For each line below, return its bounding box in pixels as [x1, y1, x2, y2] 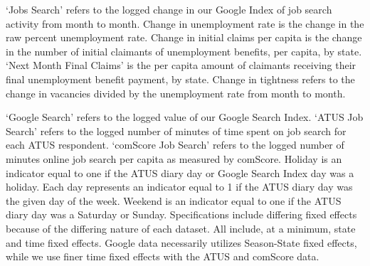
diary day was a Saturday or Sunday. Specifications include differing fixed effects [6, 207, 357, 222]
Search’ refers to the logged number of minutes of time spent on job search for [6, 123, 347, 138]
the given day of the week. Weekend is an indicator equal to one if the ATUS [6, 193, 342, 208]
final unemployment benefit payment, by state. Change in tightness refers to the [6, 71, 355, 86]
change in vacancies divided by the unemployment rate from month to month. [6, 85, 346, 100]
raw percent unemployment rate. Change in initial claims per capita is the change [6, 30, 362, 45]
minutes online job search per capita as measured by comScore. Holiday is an [6, 151, 342, 166]
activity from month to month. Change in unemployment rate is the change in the [6, 16, 364, 31]
